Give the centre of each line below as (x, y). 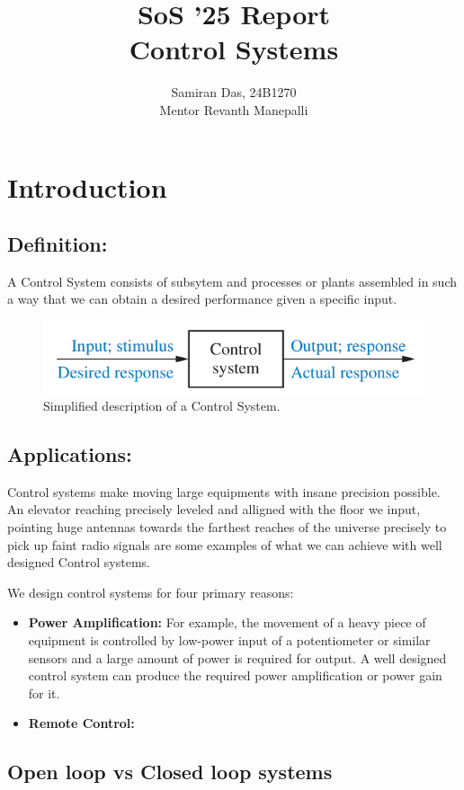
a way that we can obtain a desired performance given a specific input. (202, 299)
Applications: (70, 453)
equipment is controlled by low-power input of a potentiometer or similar (229, 639)
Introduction (87, 186)
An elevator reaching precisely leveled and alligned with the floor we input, (214, 509)
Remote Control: (81, 723)
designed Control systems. (79, 562)
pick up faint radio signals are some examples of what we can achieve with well (225, 544)
